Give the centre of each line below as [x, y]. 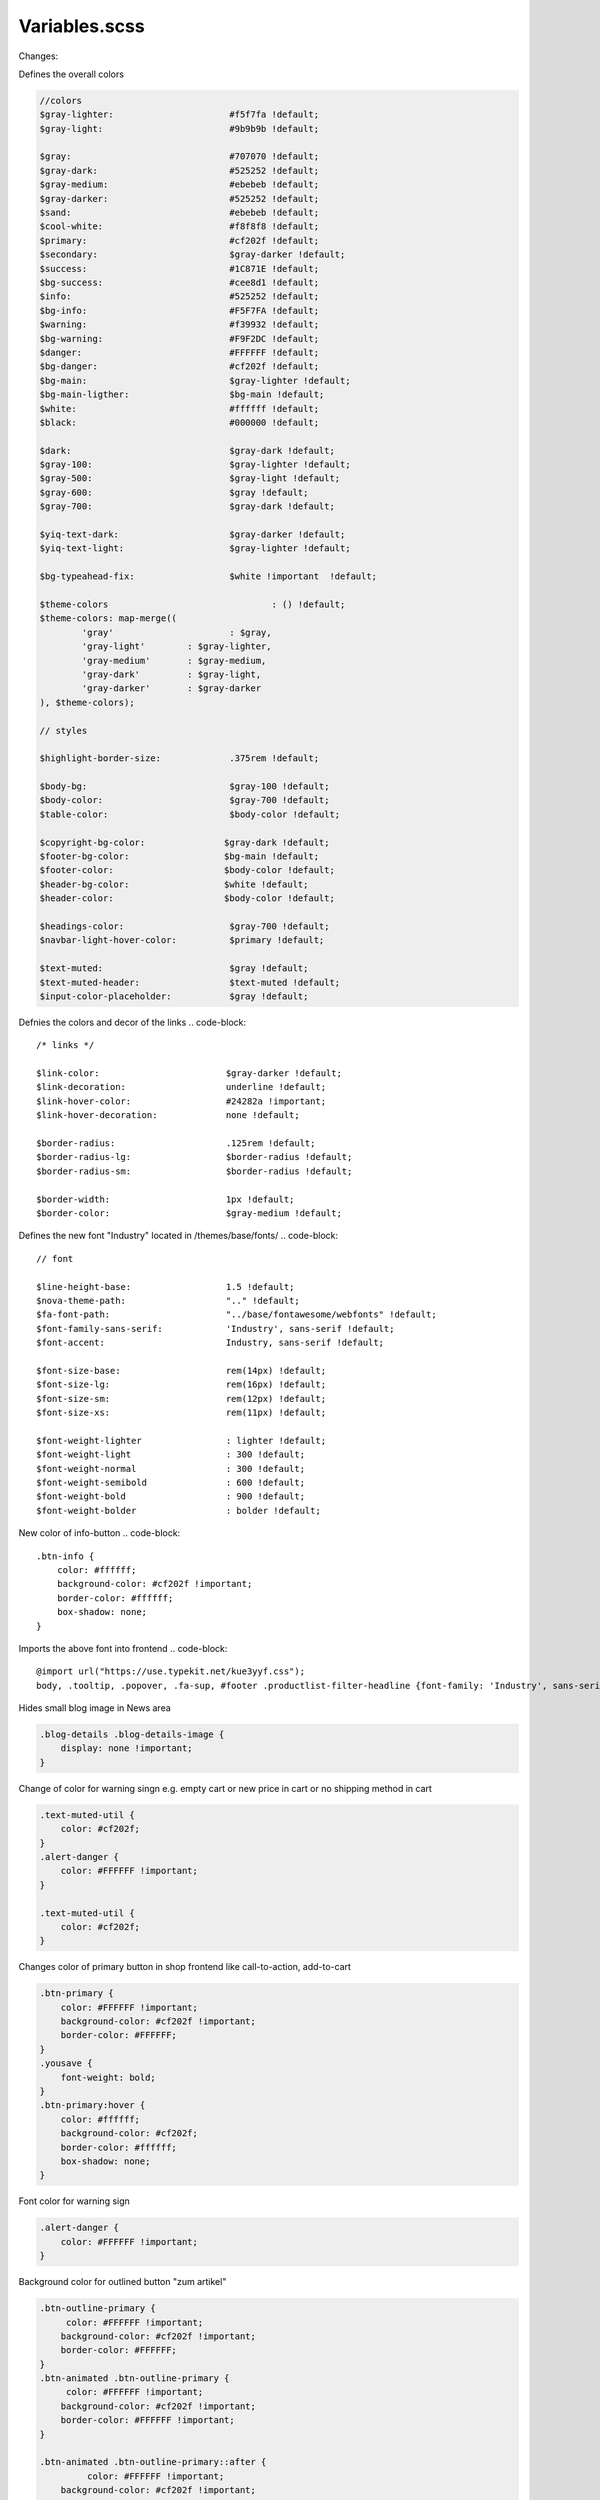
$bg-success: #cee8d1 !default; [179, 282]
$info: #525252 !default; [179, 296]
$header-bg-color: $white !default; [174, 884]
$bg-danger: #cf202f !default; [179, 366]
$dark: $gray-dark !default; [187, 450]
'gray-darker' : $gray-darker [171, 688]
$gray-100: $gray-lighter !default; [195, 464]
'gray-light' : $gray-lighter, [176, 646]
